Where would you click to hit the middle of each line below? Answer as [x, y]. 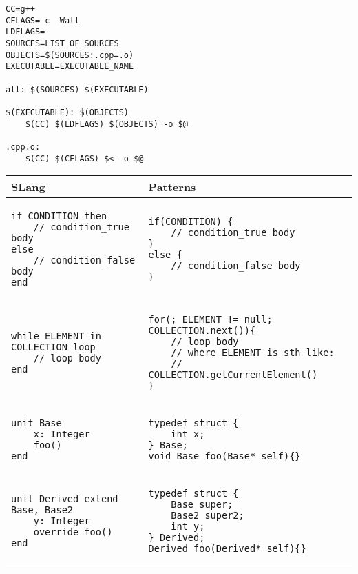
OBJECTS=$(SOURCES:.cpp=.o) [70, 55]
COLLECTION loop [53, 347]
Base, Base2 [42, 510]
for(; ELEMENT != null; [210, 320]
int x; [188, 434]
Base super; [202, 505]
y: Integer [62, 521]
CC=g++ [20, 9]
